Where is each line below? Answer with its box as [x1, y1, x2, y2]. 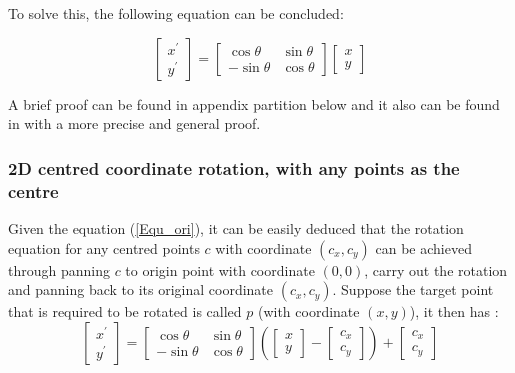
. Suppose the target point [332, 279, 494, 300]
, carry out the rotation [364, 259, 508, 280]
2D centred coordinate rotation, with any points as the [8, 155, 460, 180]
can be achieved [375, 237, 472, 258]
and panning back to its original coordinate [8, 279, 274, 300]
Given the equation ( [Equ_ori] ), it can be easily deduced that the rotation [8, 217, 464, 238]
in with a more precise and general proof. [8, 113, 261, 134]
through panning [8, 259, 110, 280]
